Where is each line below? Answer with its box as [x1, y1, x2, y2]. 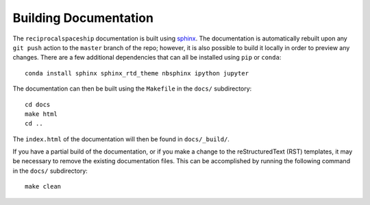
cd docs [25, 100, 51, 108]
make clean [25, 182, 62, 191]
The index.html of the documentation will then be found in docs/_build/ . [12, 134, 230, 143]
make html [25, 110, 58, 118]
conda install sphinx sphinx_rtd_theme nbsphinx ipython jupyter [25, 69, 249, 77]
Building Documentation [12, 10, 154, 25]
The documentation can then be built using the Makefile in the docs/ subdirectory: [12, 84, 252, 93]
